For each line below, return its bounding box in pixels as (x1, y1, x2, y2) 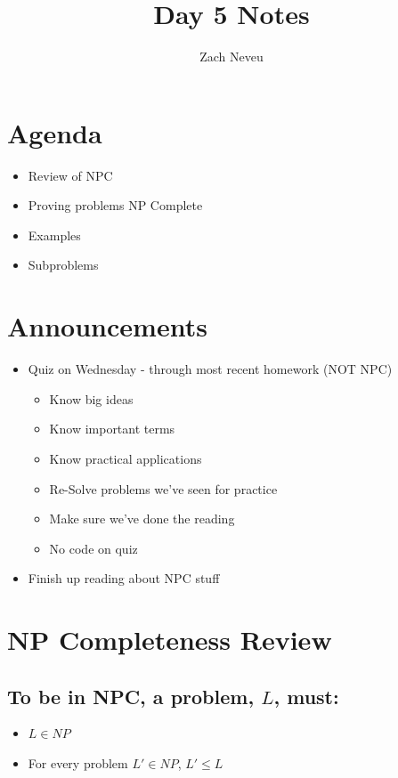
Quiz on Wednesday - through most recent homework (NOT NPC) (28, 360, 393, 378)
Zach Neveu (199, 47, 264, 66)
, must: (273, 682, 339, 709)
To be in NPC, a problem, (7, 682, 255, 709)
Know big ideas (49, 389, 134, 408)
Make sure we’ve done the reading (49, 509, 235, 528)
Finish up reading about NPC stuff (28, 569, 220, 588)
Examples (28, 225, 81, 244)
